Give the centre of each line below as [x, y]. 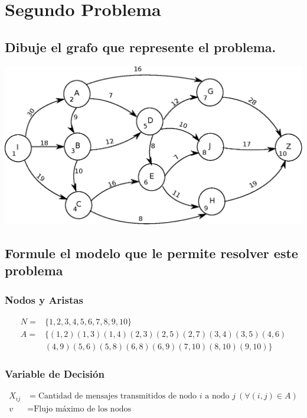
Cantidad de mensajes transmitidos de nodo [117, 396]
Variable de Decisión [55, 373]
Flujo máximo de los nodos [82, 409]
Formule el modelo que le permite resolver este [151, 253]
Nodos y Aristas [44, 299]
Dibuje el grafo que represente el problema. [141, 46]
